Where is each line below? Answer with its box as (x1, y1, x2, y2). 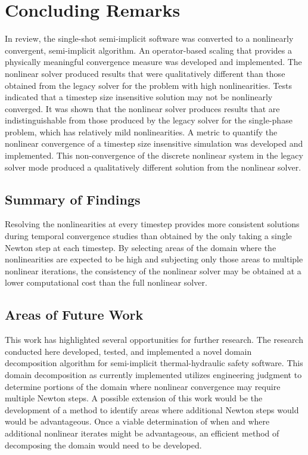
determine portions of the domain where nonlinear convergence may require (5, 380, 281, 392)
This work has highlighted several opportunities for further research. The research (5, 333, 303, 346)
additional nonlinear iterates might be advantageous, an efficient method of (5, 426, 279, 439)
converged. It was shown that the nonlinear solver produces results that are (5, 102, 280, 114)
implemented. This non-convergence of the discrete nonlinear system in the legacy (5, 149, 303, 162)
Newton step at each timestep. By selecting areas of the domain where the (5, 241, 276, 253)
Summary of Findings (5, 190, 141, 208)
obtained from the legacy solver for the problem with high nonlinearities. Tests (5, 79, 292, 91)
